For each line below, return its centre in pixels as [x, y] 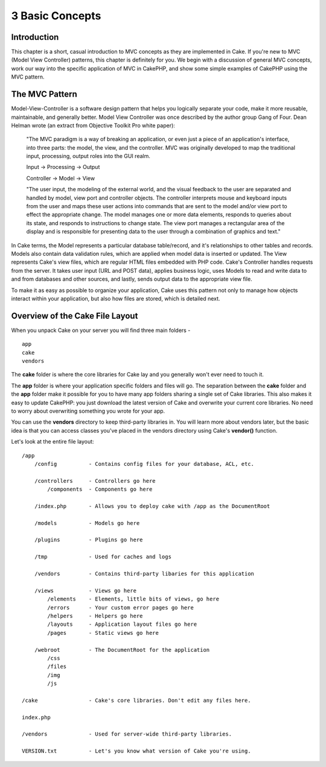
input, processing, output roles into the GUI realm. [88, 156]
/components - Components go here [100, 489]
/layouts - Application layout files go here [122, 624]
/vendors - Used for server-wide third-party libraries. [127, 734]
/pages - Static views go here [103, 633]
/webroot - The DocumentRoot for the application [122, 650]
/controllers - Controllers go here [95, 481]
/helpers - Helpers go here [95, 616]
